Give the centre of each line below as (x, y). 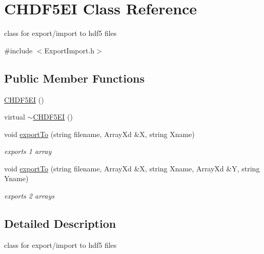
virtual (15, 117)
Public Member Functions (74, 78)
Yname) (16, 178)
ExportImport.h (69, 50)
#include (18, 50)
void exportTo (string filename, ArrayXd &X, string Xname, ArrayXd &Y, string (132, 168)
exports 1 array (28, 151)
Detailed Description (60, 223)
